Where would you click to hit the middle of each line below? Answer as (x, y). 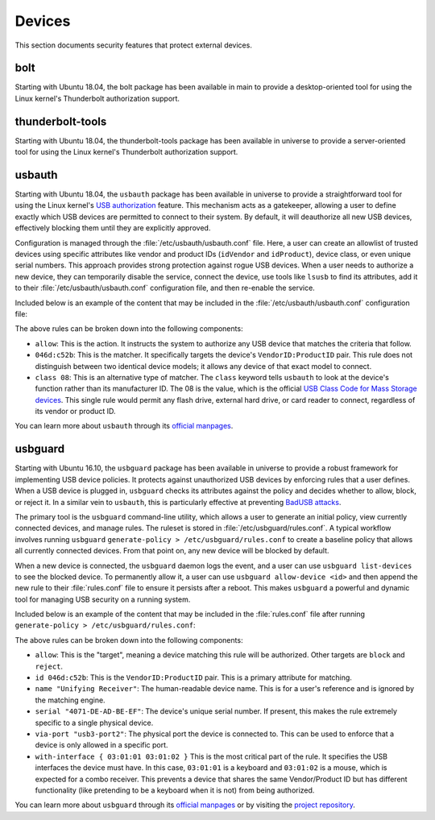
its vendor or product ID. (75, 412)
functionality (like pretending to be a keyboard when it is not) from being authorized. (175, 790)
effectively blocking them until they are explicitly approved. (113, 228)
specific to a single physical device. (94, 723)
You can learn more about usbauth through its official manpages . (124, 426)
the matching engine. (70, 700)
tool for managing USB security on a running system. (103, 599)
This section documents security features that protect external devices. (134, 45)
